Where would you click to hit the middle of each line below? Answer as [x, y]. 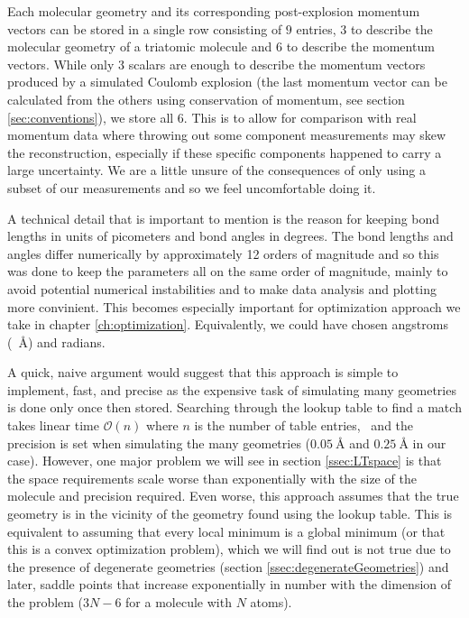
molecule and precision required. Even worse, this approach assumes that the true [233, 496]
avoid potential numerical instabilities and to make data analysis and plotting [222, 288]
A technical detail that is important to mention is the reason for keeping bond [224, 218]
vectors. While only [61, 64]
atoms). [271, 602]
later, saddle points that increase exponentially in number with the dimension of [230, 584]
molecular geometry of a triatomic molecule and [140, 46]
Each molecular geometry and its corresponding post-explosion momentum [214, 11]
